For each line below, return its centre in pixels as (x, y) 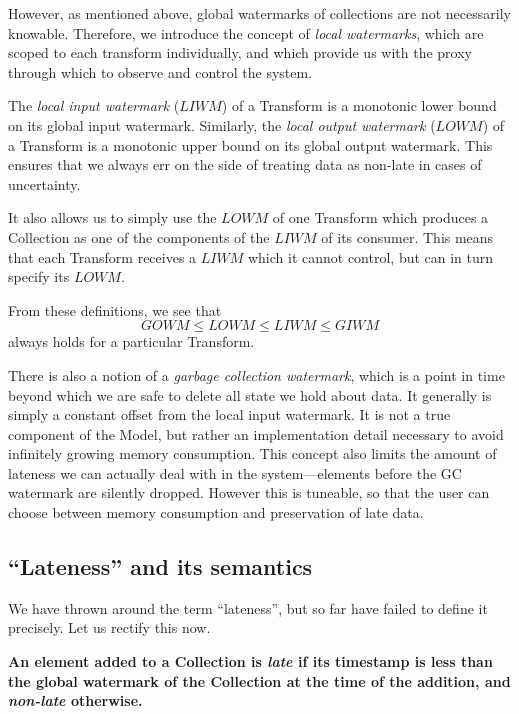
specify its (39, 276)
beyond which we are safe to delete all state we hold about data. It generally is (250, 394)
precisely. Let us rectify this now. (109, 627)
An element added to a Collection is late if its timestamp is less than (250, 661)
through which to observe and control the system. (160, 71)
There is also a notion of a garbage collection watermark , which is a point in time (256, 374)
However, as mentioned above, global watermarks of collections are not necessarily (259, 13)
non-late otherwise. (75, 700)
